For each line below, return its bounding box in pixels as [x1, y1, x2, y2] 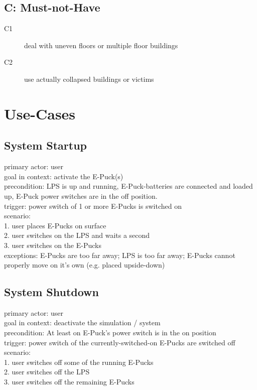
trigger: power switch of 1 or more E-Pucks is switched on [4, 200, 182, 211]
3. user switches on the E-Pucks [4, 239, 101, 250]
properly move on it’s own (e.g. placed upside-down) [4, 259, 165, 270]
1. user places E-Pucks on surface [4, 220, 106, 230]
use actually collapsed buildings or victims [24, 73, 154, 84]
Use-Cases [4, 103, 76, 123]
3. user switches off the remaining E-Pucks [4, 376, 135, 387]
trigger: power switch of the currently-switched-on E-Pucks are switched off [4, 337, 235, 347]
